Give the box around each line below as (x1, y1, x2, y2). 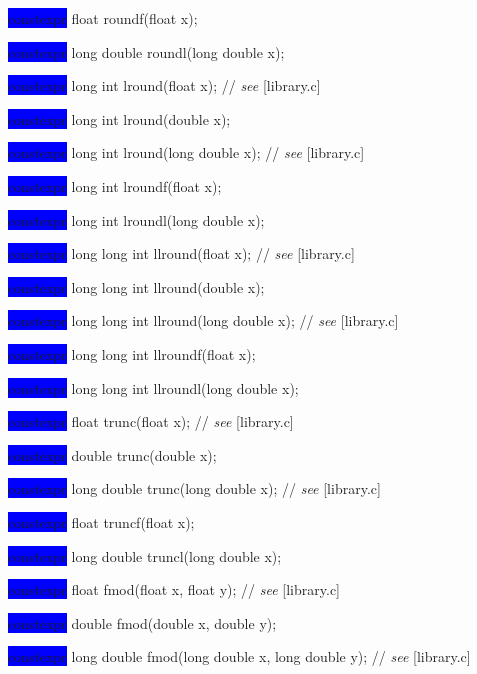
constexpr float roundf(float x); (8, 8, 198, 28)
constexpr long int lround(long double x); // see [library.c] (8, 142, 365, 163)
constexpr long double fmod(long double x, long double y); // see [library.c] (8, 646, 471, 667)
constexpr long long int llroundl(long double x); (8, 377, 299, 398)
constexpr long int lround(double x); (8, 108, 231, 129)
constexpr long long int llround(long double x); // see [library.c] (8, 310, 399, 331)
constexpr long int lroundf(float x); (8, 175, 222, 196)
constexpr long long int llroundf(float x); (8, 343, 256, 364)
